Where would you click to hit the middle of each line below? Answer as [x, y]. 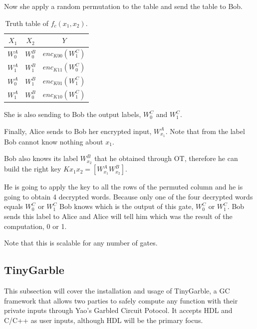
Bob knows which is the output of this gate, [126, 206]
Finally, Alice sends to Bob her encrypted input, [78, 131]
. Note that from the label [205, 131]
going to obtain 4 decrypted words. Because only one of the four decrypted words [128, 196]
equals [13, 206]
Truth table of [27, 23]
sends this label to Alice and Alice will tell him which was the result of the [118, 216]
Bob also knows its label [41, 158]
